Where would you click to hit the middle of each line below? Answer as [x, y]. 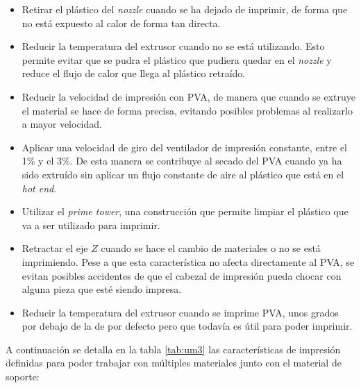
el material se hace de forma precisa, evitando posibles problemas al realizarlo [187, 110]
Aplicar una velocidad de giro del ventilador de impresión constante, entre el [184, 147]
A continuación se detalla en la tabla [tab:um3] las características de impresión [173, 349]
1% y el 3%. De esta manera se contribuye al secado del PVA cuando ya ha [182, 161]
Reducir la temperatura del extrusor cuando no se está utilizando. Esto [173, 46]
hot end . [39, 188]
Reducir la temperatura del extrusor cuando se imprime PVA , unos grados [180, 312]
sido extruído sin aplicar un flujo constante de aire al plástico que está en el [183, 174]
